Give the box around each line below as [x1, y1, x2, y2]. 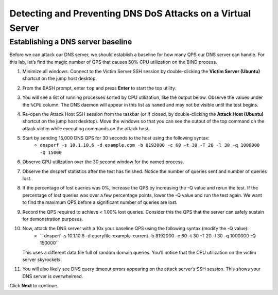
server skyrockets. [22, 256, 62, 263]
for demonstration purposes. [22, 216, 83, 222]
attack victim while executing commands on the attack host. [22, 125, 150, 131]
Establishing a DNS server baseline [9, 37, 132, 46]
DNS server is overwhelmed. [22, 273, 83, 279]
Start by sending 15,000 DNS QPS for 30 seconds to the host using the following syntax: [22, 135, 210, 141]
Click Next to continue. [9, 283, 59, 289]
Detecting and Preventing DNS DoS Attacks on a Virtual [9, 8, 251, 19]
